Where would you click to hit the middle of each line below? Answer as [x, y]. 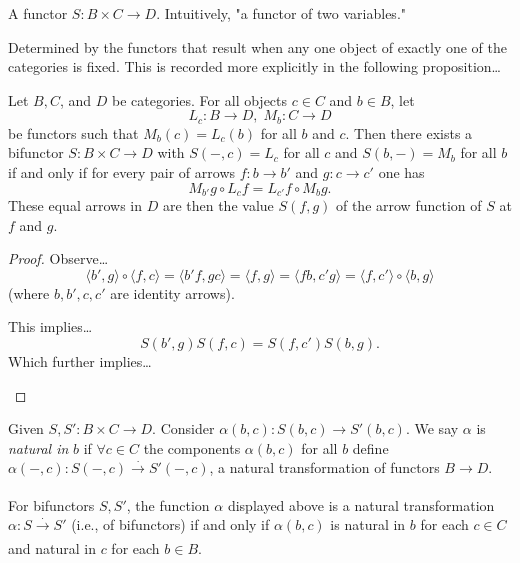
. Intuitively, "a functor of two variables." [281, 13]
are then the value [218, 205]
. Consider [183, 428]
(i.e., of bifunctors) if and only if [170, 524]
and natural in [52, 547]
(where [29, 292]
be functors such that [73, 132]
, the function [168, 504]
